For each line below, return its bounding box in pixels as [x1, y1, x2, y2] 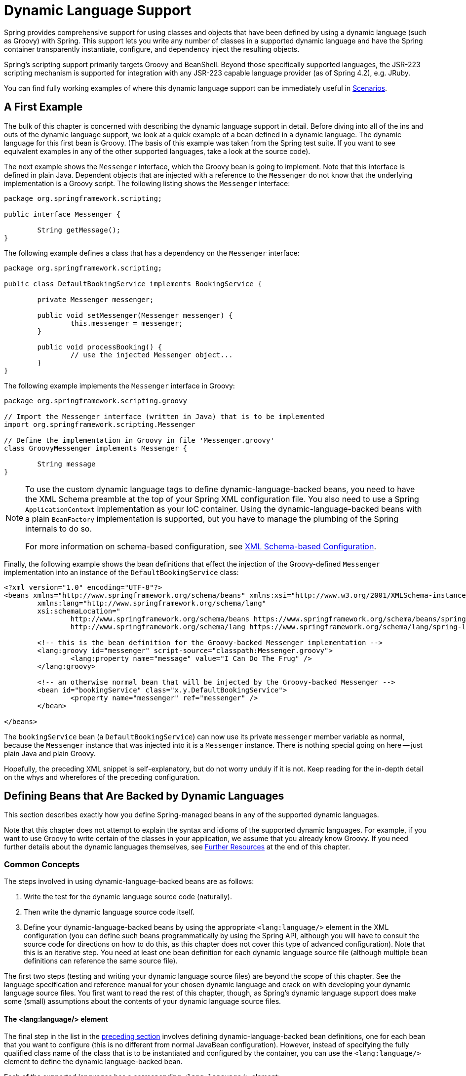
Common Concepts [4, 859, 80, 869]
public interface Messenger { [4, 210, 121, 218]
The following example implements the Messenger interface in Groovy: [4, 381, 235, 390]
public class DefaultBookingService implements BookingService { [4, 279, 262, 288]
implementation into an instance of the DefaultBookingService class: [4, 568, 239, 576]
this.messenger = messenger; [70, 319, 183, 327]
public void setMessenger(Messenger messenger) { [37, 311, 233, 319]
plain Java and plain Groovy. [4, 749, 96, 758]
